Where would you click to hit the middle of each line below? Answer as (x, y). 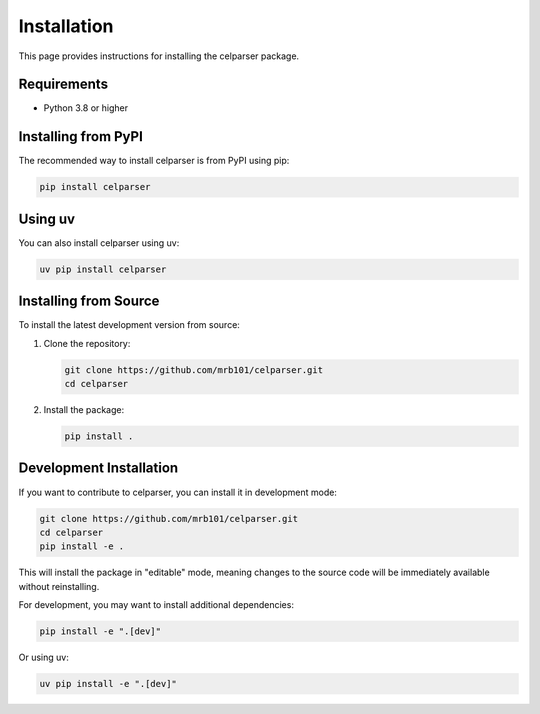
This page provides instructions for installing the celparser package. (159, 56)
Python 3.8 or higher (86, 108)
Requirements (63, 84)
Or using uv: (43, 657)
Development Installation (98, 468)
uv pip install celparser (103, 269)
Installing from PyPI (81, 136)
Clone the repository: (87, 343)
